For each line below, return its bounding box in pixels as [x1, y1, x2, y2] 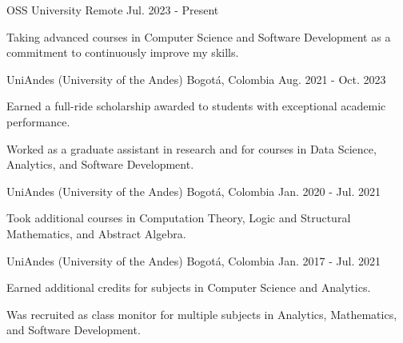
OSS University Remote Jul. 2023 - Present [6, 2, 219, 18]
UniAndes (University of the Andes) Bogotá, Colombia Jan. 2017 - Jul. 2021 [6, 252, 381, 269]
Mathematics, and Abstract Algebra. [6, 225, 186, 241]
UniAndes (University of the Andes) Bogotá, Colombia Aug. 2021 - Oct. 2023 [6, 70, 386, 87]
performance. [6, 113, 70, 130]
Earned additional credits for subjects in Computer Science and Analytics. [6, 279, 371, 296]
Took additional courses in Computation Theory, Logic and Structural [6, 209, 351, 226]
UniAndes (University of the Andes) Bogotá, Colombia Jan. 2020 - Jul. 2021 [6, 182, 381, 199]
